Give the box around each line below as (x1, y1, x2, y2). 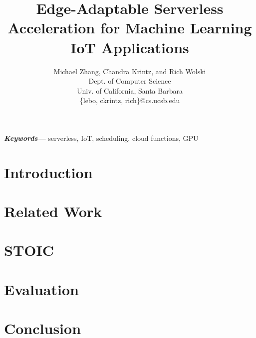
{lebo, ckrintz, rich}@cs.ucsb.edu (79, 95, 180, 106)
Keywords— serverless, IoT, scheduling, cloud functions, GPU (4, 132, 199, 143)
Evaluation (4, 279, 79, 299)
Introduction (4, 162, 93, 182)
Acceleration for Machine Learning (7, 17, 252, 38)
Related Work (4, 201, 102, 222)
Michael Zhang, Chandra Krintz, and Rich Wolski (53, 66, 206, 76)
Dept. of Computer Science (88, 76, 171, 86)
